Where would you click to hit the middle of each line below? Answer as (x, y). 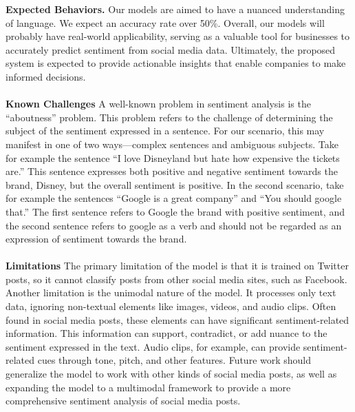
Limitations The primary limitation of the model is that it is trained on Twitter (177, 266)
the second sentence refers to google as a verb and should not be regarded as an (174, 225)
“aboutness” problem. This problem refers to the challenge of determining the (169, 117)
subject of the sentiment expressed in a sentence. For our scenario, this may (165, 131)
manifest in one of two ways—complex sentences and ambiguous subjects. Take (172, 144)
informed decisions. (46, 76)
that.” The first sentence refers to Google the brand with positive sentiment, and (175, 211)
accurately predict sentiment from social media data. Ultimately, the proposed (171, 49)
